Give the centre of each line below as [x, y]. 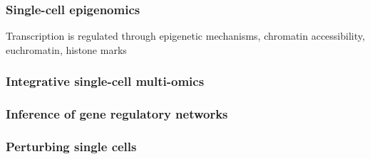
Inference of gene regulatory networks [117, 114]
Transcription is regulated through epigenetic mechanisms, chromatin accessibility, [185, 36]
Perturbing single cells [71, 147]
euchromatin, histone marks [66, 49]
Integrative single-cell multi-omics [105, 81]
